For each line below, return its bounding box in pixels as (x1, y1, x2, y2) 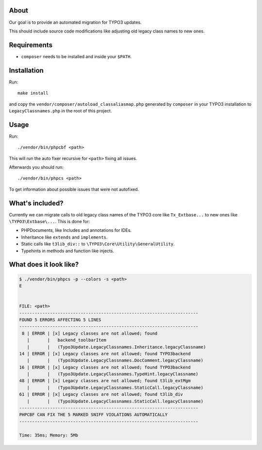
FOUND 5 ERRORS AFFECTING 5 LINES (19, 317, 101, 322)
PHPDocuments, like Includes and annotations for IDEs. (21, 227, 132, 233)
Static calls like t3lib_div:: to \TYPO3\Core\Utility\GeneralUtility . (21, 241, 175, 247)
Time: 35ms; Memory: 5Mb (19, 432, 79, 438)
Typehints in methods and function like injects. (21, 248, 114, 254)
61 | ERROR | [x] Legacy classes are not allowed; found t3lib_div (19, 392, 183, 397)
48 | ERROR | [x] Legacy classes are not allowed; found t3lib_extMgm (19, 378, 191, 384)
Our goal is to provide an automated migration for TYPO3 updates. (9, 19, 142, 25)
